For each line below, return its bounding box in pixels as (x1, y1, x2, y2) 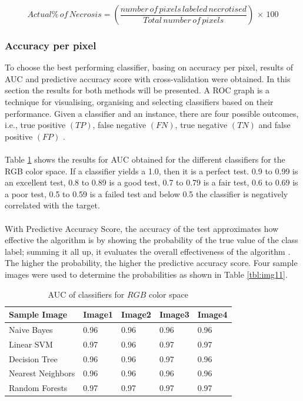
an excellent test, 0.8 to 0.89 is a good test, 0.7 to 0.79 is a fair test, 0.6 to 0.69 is (5, 176, 298, 188)
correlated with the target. (5, 199, 100, 211)
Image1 (83, 308, 114, 321)
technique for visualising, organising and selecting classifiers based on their (5, 96, 274, 107)
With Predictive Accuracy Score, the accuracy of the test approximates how (5, 222, 279, 234)
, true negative (175, 119, 228, 131)
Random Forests (9, 382, 68, 394)
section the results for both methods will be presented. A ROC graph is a (5, 84, 269, 96)
